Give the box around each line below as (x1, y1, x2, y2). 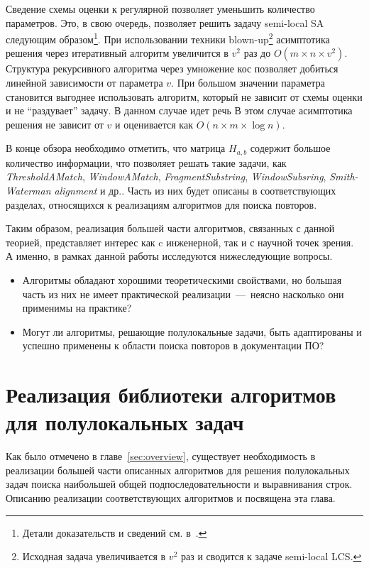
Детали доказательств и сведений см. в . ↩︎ (22, 525, 207, 540)
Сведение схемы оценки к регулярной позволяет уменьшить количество (6, 1, 315, 16)
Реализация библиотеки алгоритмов (6, 380, 336, 409)
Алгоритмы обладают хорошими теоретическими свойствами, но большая (22, 273, 342, 288)
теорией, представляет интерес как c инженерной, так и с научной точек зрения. (6, 234, 354, 249)
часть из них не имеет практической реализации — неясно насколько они (22, 286, 344, 301)
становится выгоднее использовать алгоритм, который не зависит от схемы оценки (6, 89, 363, 104)
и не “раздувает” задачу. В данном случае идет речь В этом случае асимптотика (6, 103, 353, 118)
